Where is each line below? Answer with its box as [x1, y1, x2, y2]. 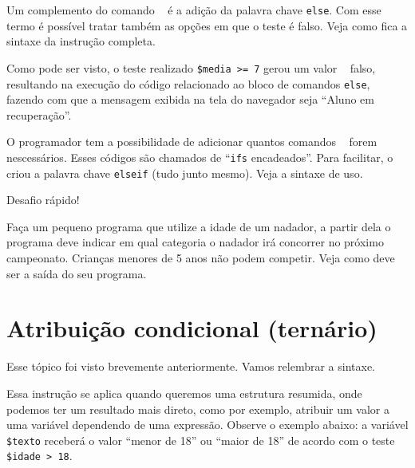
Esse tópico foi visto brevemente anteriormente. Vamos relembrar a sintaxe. [6, 358, 375, 375]
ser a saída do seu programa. [6, 265, 147, 281]
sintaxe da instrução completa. [6, 33, 156, 49]
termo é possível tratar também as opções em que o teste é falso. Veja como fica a [6, 17, 408, 33]
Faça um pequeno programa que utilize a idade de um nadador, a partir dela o [6, 218, 391, 234]
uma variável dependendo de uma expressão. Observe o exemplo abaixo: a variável [6, 416, 409, 433]
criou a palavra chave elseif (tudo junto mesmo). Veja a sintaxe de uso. [6, 164, 363, 181]
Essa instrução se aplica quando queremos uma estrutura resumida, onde [6, 384, 362, 401]
